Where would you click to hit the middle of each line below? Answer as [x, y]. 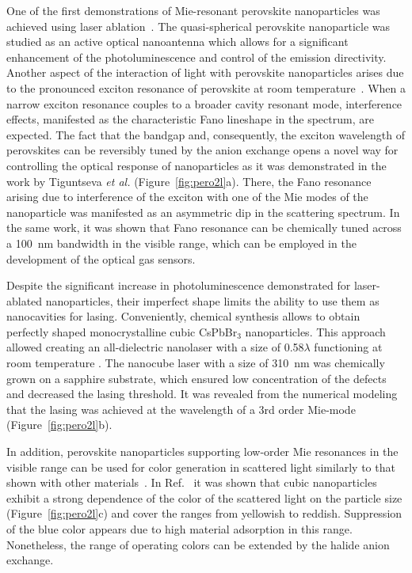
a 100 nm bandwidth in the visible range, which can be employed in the [181, 243]
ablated [25, 300]
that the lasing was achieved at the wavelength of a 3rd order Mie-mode [181, 409]
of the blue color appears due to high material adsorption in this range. [179, 529]
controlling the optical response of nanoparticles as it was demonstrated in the [196, 165]
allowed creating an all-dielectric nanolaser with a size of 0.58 [155, 347]
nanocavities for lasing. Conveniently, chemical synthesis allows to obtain [183, 316]
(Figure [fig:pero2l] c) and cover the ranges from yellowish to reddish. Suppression [204, 513]
